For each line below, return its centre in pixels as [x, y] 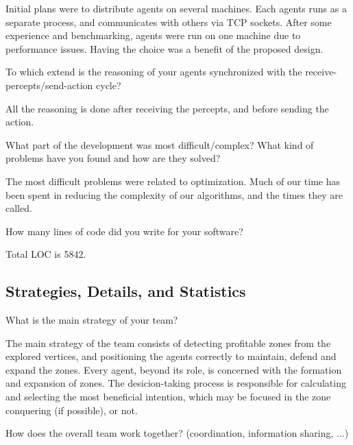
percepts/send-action [49, 85]
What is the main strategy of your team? [92, 320]
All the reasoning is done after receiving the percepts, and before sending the [167, 108]
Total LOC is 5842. [46, 254]
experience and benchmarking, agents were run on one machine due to [153, 35]
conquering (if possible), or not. [72, 410]
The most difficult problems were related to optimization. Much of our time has [173, 181]
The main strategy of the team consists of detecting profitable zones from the [168, 342]
